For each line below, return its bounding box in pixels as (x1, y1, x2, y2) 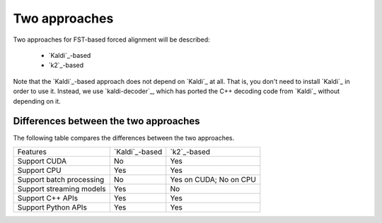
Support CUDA (17, 156, 67, 166)
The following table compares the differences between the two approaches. (13, 134, 235, 143)
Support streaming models (17, 183, 106, 193)
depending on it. (13, 97, 62, 105)
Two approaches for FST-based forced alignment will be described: (13, 35, 210, 44)
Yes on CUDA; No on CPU (170, 174, 256, 184)
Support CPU (17, 165, 62, 175)
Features (17, 147, 47, 157)
